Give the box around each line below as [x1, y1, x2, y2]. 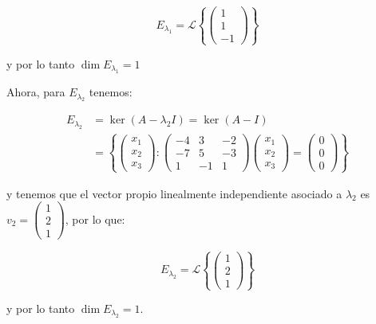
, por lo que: [65, 210, 125, 227]
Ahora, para [6, 84, 65, 100]
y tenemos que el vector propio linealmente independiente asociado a [6, 185, 342, 201]
